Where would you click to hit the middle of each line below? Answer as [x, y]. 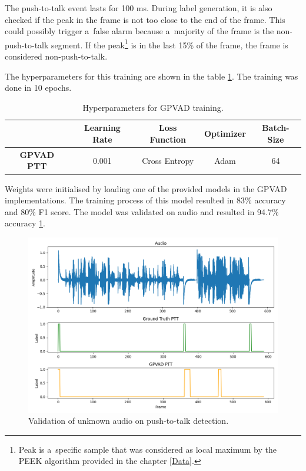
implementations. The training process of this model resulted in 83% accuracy [145, 200]
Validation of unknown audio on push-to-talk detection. [129, 421]
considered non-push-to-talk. [56, 56]
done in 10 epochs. [38, 88]
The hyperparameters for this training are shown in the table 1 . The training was [152, 76]
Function [168, 139]
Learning [102, 128]
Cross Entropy [168, 160]
